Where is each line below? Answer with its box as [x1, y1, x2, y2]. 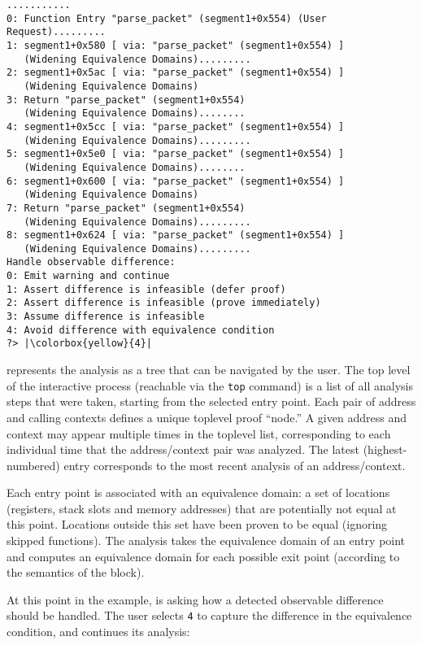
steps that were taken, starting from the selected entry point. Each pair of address [7, 393, 416, 410]
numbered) [7, 456, 60, 473]
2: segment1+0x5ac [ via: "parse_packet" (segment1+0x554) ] [7, 67, 345, 79]
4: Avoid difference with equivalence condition [7, 324, 275, 336]
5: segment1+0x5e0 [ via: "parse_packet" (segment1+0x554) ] [7, 148, 345, 160]
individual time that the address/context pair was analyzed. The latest [7, 441, 359, 458]
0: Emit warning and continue [7, 270, 170, 282]
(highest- [363, 441, 407, 458]
